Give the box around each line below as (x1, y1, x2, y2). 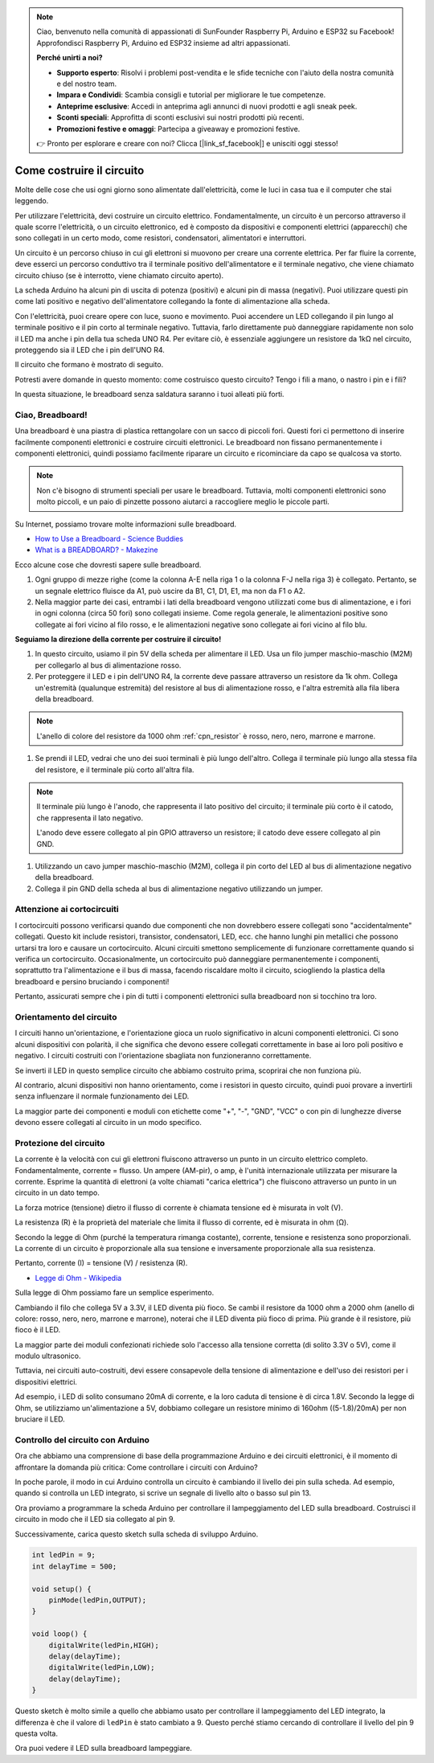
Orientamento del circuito (14, 1011, 117, 1022)
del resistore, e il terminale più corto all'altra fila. (35, 764, 194, 775)
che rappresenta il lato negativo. (36, 812, 144, 823)
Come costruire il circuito (14, 163, 145, 177)
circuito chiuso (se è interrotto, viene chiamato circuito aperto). (14, 270, 224, 280)
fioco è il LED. (14, 1325, 60, 1335)
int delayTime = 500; (31, 1561, 117, 1571)
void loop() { (31, 1630, 88, 1638)
